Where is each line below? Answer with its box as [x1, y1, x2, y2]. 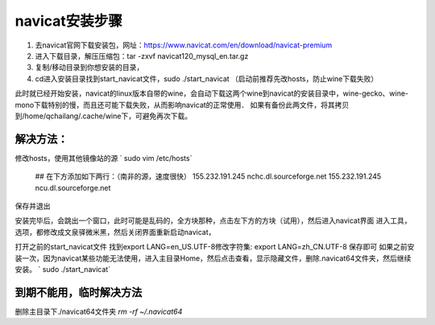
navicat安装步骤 [14, 12, 122, 30]
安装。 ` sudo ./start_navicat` [14, 264, 111, 274]
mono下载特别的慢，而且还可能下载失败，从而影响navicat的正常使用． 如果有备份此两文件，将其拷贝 [14, 100, 350, 109]
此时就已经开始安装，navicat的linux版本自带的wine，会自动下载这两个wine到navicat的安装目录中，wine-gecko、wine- [14, 88, 409, 98]
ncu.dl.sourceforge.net [35, 183, 111, 192]
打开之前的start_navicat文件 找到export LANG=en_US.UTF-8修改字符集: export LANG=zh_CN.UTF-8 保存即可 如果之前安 [14, 242, 415, 252]
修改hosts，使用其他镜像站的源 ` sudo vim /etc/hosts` [14, 153, 193, 162]
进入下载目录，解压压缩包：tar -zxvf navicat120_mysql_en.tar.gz [35, 51, 249, 60]
